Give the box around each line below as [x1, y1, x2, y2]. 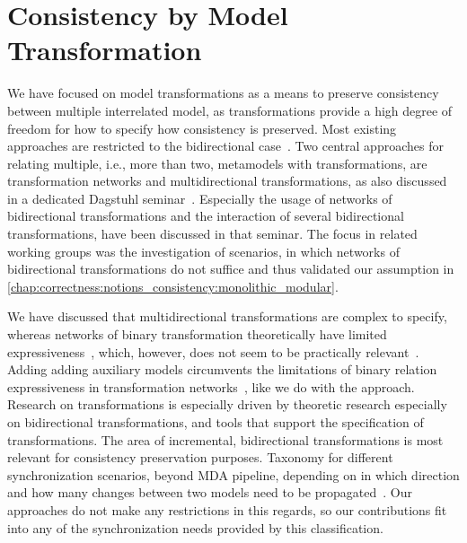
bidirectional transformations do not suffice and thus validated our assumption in [7, 259, 454, 278]
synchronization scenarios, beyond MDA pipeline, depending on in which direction [7, 465, 460, 484]
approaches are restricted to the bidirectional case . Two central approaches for [7, 136, 444, 155]
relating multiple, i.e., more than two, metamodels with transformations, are [7, 153, 427, 172]
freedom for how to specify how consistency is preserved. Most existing [7, 118, 397, 137]
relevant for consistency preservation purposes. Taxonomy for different [7, 448, 393, 467]
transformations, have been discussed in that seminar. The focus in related [7, 224, 418, 243]
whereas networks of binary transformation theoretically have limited [7, 325, 387, 344]
